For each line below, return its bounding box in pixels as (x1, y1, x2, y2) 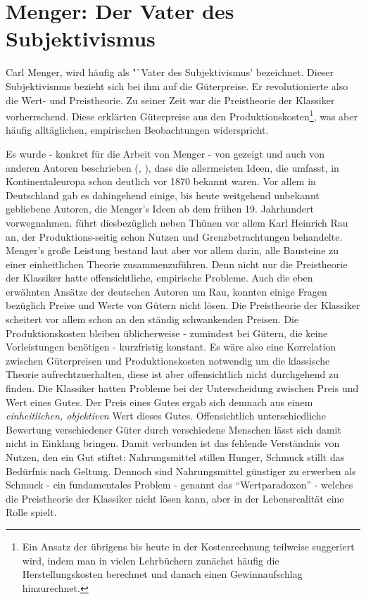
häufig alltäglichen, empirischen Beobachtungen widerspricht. (6, 122, 269, 137)
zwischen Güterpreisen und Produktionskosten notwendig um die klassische (6, 353, 330, 367)
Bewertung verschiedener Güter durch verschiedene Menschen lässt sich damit (6, 422, 341, 436)
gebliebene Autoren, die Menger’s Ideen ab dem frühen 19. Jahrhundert (6, 201, 315, 216)
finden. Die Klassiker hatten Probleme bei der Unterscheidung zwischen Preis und (6, 381, 359, 396)
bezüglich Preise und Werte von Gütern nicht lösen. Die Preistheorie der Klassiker (6, 298, 360, 313)
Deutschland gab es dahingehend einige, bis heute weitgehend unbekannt (6, 187, 320, 202)
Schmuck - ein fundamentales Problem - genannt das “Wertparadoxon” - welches (6, 477, 353, 492)
